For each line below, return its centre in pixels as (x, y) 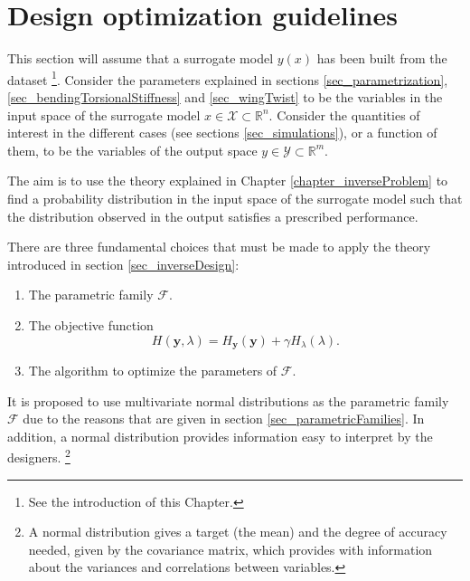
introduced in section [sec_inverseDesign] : (123, 264)
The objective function (91, 324)
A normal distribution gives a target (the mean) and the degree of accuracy (238, 532)
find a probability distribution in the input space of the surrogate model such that (235, 198)
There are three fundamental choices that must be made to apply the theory (219, 247)
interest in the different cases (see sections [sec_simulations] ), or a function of (222, 133)
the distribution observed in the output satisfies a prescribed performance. (213, 216)
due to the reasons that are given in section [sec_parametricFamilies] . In (224, 419)
